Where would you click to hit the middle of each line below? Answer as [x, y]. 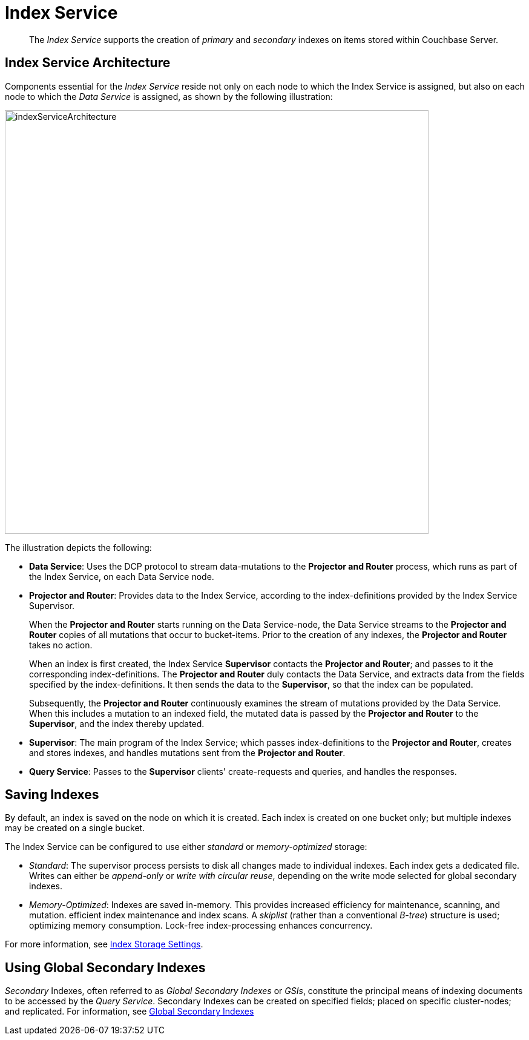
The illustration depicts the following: [78, 547]
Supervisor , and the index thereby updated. [117, 723]
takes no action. [61, 645]
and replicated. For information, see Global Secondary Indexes [130, 1012]
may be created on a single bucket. [75, 828]
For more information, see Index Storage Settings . [104, 944]
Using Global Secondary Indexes [105, 967]
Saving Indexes [52, 795]
